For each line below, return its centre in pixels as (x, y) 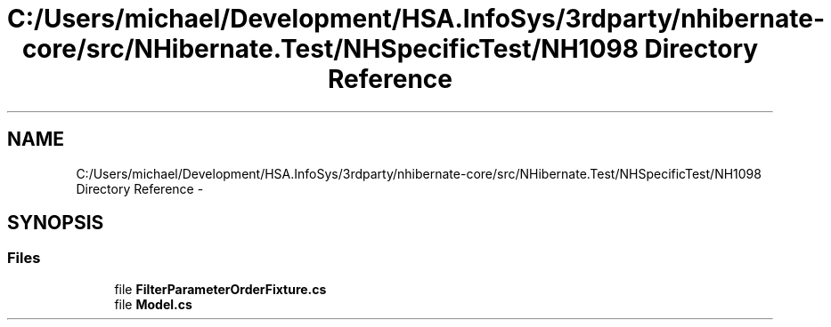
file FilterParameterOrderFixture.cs (220, 289)
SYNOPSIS (56, 223)
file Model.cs (153, 304)
